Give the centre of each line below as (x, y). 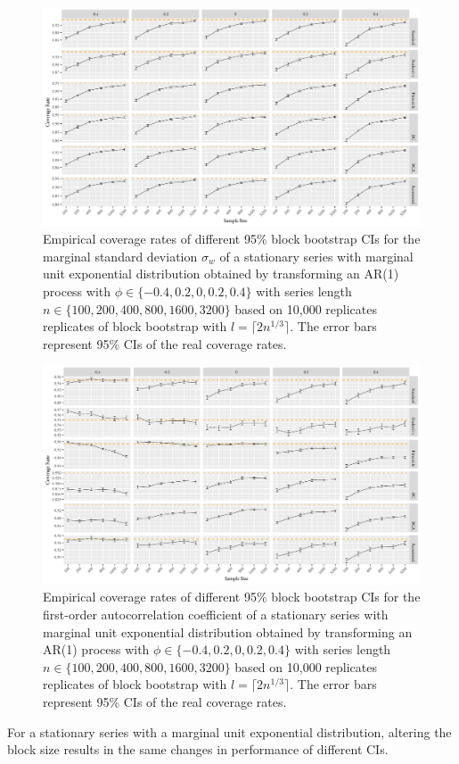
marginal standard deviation (120, 256)
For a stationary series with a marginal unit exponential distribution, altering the (229, 731)
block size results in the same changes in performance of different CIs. (198, 749)
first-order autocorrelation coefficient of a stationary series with (216, 614)
